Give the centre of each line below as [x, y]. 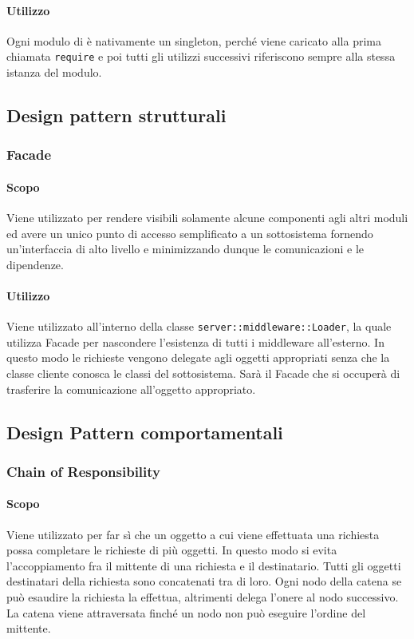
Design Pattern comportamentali [145, 432]
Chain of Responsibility [84, 471]
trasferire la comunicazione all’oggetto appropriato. [131, 389]
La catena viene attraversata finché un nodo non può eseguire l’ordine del [186, 612]
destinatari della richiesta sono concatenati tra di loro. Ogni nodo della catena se [204, 581]
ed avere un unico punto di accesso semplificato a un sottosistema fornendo [190, 233]
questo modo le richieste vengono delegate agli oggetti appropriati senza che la [198, 357]
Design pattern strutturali [116, 115]
